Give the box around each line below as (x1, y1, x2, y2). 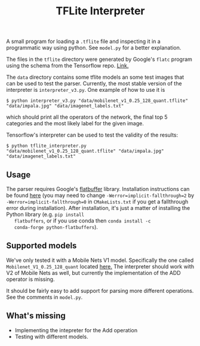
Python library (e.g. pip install (6, 211, 85, 218)
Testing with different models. (14, 333, 88, 340)
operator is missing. (6, 276, 55, 283)
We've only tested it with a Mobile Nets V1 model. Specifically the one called (6, 257, 194, 264)
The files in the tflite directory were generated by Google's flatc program (6, 55, 193, 63)
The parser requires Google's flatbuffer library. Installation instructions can (6, 186, 190, 192)
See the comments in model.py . (6, 294, 83, 301)
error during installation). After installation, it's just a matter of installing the (6, 205, 190, 211)
